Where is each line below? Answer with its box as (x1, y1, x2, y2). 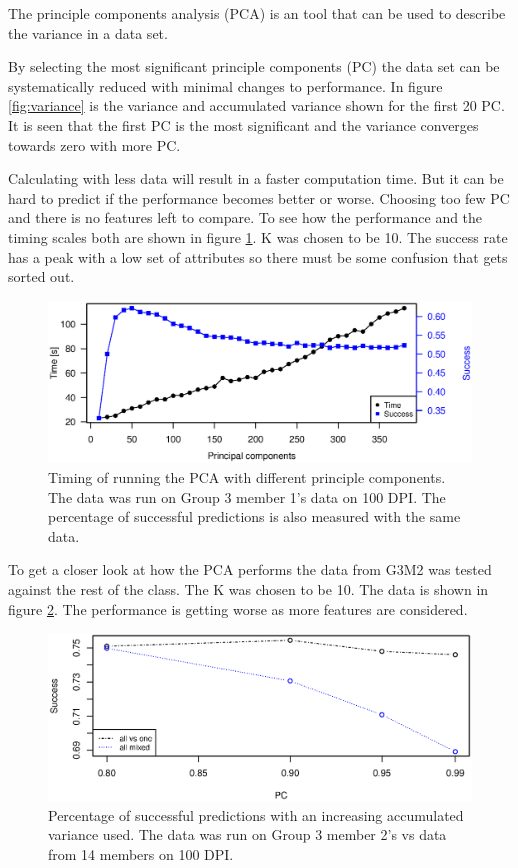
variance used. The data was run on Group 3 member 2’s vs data (48, 824, 447, 845)
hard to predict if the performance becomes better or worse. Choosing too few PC (8, 187, 510, 208)
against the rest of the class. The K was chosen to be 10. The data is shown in (8, 579, 489, 599)
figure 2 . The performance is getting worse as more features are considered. (8, 598, 468, 619)
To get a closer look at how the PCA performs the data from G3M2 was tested (8, 559, 492, 580)
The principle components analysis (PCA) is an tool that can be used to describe (8, 3, 506, 23)
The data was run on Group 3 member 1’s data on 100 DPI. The (48, 486, 446, 507)
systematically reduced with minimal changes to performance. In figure (8, 75, 443, 96)
